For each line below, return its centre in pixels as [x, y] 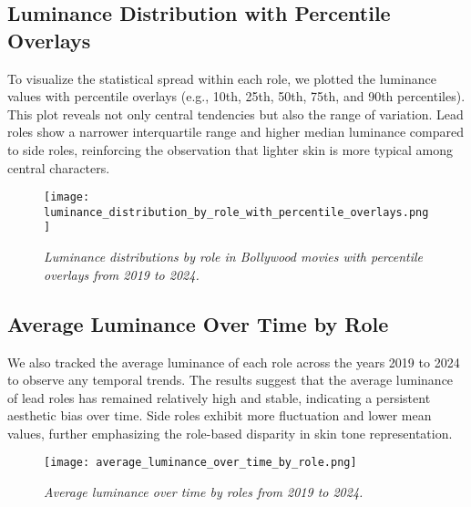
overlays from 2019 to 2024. [122, 274]
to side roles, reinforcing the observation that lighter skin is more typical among [230, 149]
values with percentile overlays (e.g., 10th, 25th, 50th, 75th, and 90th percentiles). [236, 96]
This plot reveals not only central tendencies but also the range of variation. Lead [235, 114]
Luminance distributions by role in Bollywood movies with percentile [234, 257]
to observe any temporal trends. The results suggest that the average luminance [230, 380]
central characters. [59, 167]
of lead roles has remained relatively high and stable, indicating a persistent [219, 397]
